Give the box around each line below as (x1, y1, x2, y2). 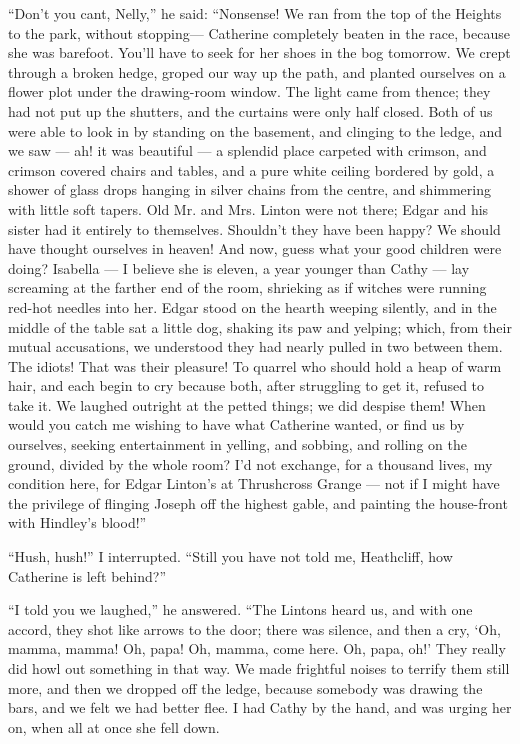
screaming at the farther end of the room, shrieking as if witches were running (8, 277, 487, 298)
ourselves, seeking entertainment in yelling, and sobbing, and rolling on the (8, 434, 467, 455)
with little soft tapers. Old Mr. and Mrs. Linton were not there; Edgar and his (8, 198, 489, 219)
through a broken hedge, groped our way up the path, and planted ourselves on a (8, 61, 506, 82)
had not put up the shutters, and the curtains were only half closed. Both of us (8, 100, 493, 121)
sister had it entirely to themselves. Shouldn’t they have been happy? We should (8, 218, 501, 239)
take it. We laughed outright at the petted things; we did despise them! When (8, 394, 486, 415)
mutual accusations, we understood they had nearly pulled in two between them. (8, 336, 503, 357)
